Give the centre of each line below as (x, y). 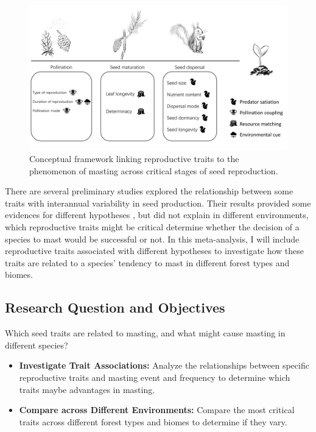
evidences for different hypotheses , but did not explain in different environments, (157, 215)
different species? (37, 345)
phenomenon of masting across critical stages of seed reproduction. (154, 170)
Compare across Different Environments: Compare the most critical (157, 410)
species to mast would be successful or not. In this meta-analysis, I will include (152, 239)
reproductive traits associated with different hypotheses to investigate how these (155, 251)
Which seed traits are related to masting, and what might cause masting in (145, 333)
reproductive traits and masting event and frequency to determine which (155, 377)
